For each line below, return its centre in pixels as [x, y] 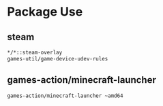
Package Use [45, 12]
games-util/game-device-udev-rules [58, 58]
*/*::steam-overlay [35, 52]
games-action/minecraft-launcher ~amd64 [65, 96]
